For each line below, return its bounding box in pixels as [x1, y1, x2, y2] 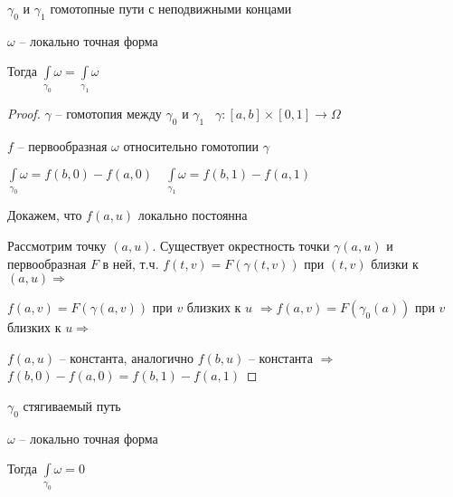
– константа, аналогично [59, 348, 193, 367]
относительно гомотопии [123, 136, 260, 155]
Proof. [7, 103, 41, 122]
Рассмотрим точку [7, 236, 107, 255]
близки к [371, 253, 419, 272]
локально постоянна [137, 205, 248, 225]
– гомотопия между [55, 103, 162, 122]
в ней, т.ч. [102, 253, 159, 272]
